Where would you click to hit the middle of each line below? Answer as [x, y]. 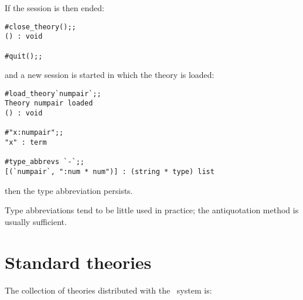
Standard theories [78, 262]
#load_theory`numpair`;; [53, 93]
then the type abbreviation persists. [69, 190]
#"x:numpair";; [34, 133]
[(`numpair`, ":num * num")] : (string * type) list [110, 172]
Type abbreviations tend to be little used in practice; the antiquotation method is [152, 210]
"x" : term [26, 143]
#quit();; [24, 56]
